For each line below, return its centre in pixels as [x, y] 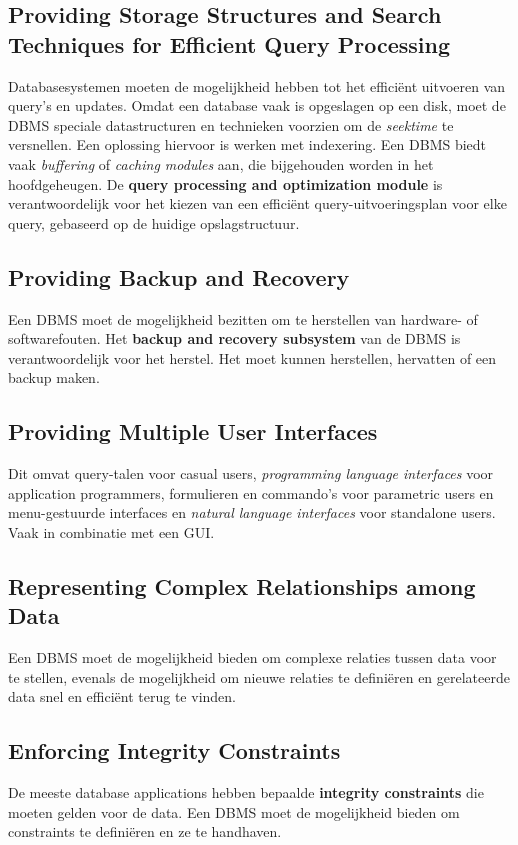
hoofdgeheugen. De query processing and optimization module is [225, 183]
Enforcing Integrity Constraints [174, 750]
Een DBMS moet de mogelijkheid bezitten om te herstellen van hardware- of [243, 318]
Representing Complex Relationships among [242, 585]
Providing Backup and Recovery [179, 276]
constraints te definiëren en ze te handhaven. [145, 831]
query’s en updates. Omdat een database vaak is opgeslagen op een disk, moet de [257, 105]
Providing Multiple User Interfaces [193, 431]
